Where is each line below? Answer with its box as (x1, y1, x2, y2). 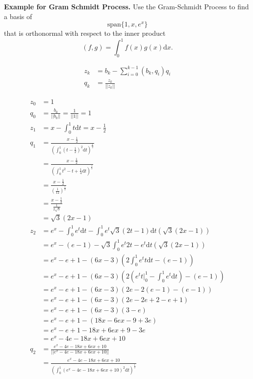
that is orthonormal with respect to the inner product (4, 28, 166, 38)
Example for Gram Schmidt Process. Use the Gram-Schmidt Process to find (4, 1, 249, 11)
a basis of (4, 11, 32, 21)
